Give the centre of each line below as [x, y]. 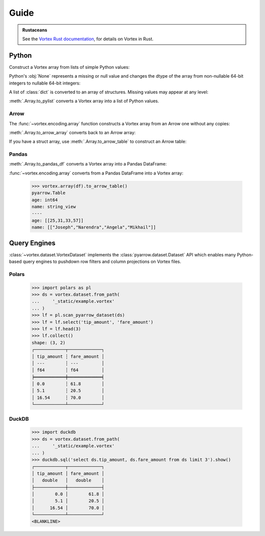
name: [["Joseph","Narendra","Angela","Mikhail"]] [94, 227]
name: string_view [54, 207]
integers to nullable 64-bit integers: [45, 83]
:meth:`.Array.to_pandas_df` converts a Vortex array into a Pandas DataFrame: [88, 164]
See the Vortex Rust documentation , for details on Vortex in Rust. [88, 39]
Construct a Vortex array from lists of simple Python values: [69, 67]
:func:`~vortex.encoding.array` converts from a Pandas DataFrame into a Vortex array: [96, 173]
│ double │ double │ [68, 480]
